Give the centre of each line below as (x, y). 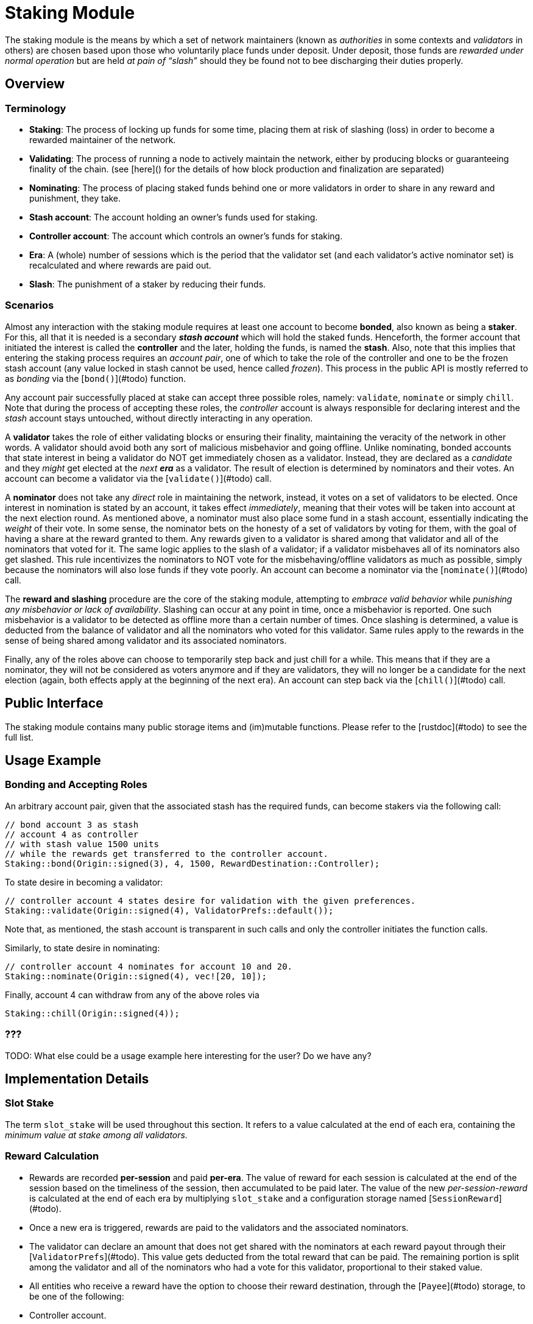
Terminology (36, 108)
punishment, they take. (75, 198)
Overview (35, 84)
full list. (19, 737)
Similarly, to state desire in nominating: (83, 948)
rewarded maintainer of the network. (103, 139)
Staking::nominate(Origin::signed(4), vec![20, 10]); (136, 976)
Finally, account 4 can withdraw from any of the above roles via (132, 995)
